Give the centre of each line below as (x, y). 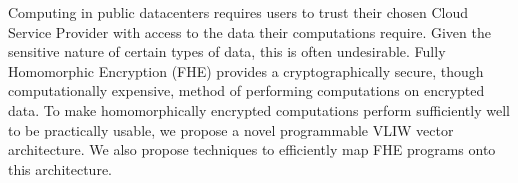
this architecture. (60, 168)
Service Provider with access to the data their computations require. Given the (249, 31)
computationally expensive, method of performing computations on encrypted (246, 90)
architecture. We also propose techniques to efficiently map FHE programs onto (252, 149)
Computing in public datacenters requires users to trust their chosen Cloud (238, 12)
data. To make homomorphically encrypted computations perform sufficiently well (259, 109)
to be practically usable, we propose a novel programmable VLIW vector (231, 129)
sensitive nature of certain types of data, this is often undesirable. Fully (227, 51)
